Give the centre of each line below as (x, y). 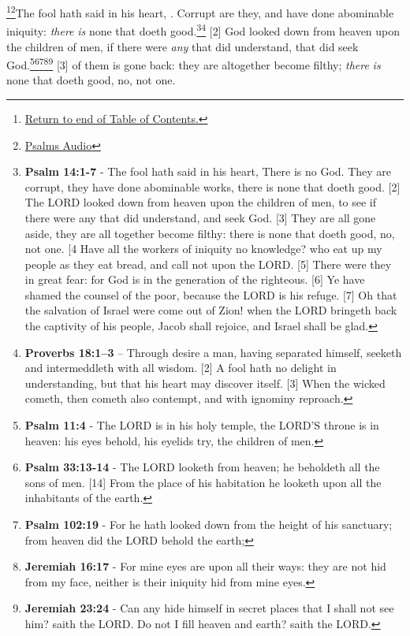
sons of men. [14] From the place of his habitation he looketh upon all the (203, 482)
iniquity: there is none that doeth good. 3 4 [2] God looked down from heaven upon (203, 30)
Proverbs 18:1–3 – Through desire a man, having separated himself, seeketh (213, 352)
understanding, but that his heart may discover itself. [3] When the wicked (205, 383)
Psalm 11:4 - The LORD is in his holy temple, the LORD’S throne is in (202, 425)
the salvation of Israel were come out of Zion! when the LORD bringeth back (211, 310)
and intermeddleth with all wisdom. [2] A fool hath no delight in (181, 368)
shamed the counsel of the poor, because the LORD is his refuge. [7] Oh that (211, 294)
